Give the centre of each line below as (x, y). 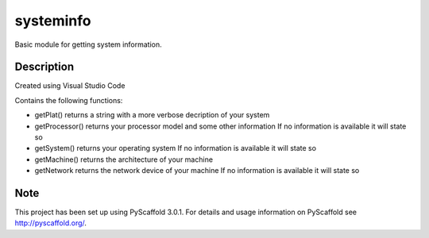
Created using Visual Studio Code (70, 86)
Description (44, 67)
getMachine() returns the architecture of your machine (124, 159)
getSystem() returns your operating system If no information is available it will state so (176, 148)
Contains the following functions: (69, 100)
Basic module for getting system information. (88, 44)
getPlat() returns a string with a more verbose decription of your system (152, 115)
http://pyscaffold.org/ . (51, 223)
